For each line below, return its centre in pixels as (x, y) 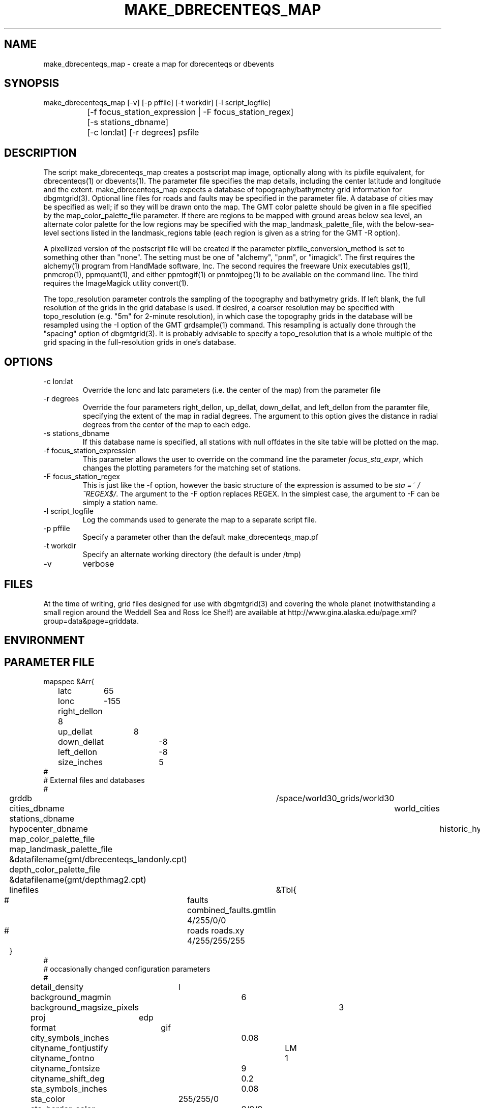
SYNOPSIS (32, 83)
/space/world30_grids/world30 (335, 798)
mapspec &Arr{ (69, 682)
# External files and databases (94, 780)
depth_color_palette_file (55, 870)
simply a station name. (120, 503)
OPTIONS (28, 362)
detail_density (57, 987)
